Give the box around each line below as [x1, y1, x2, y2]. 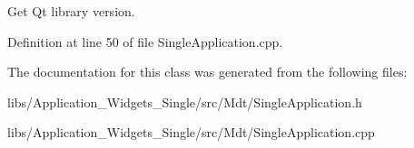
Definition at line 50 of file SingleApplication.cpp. [7, 32, 283, 51]
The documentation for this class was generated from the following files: [7, 62, 408, 81]
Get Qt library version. [7, 2, 135, 20]
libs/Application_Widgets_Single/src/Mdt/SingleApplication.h [7, 92, 362, 111]
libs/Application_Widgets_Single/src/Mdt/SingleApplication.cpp [7, 123, 375, 142]
